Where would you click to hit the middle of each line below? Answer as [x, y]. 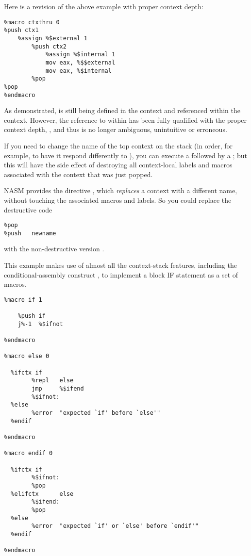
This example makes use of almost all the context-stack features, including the [120, 265]
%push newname [30, 233]
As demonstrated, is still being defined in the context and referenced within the [122, 110]
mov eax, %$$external [80, 62]
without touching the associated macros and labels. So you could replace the [118, 200]
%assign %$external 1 [52, 38]
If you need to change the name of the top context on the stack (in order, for [118, 145]
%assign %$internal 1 [80, 55]
